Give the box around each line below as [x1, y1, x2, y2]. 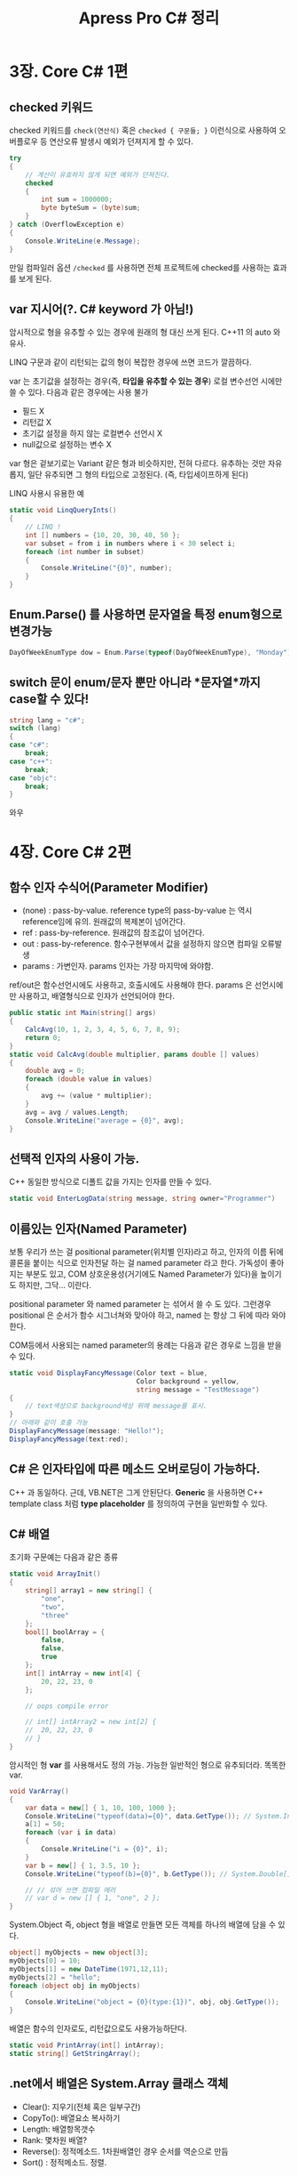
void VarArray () [9, 1786, 69, 1795]
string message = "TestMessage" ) [136, 1385, 260, 1394]
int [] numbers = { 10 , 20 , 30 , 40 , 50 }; [25, 530, 181, 539]
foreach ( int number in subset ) [25, 547, 145, 556]
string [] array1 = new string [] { [25, 1586, 153, 1595]
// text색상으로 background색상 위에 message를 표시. [25, 1402, 208, 1411]
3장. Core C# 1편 [9, 61, 129, 82]
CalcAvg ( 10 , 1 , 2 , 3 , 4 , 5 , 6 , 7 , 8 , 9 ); [25, 1025, 181, 1035]
